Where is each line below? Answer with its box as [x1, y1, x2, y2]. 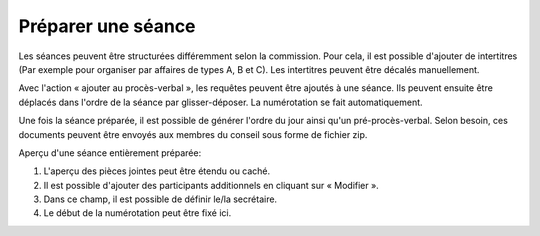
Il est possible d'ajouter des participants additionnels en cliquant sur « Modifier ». [43, 179, 379, 191]
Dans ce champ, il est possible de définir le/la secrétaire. [43, 193, 278, 205]
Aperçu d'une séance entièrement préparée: [18, 146, 202, 159]
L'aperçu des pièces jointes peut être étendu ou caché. [43, 165, 271, 177]
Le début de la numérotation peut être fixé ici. [43, 207, 232, 219]
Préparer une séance [18, 15, 196, 37]
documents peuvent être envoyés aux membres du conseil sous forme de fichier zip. [18, 128, 368, 140]
